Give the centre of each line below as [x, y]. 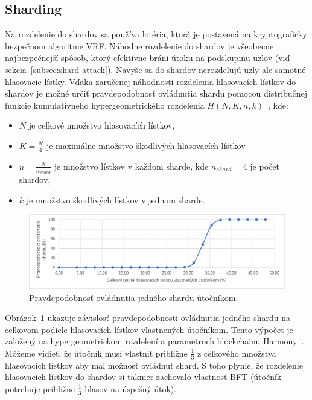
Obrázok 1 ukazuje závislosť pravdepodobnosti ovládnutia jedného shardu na [148, 318]
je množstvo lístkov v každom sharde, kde [131, 166]
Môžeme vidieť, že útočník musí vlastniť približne [96, 353]
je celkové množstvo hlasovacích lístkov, [102, 125]
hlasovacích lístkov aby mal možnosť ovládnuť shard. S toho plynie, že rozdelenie [154, 365]
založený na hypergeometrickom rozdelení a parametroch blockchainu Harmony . [154, 341]
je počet [265, 166]
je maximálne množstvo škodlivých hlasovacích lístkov [146, 145]
